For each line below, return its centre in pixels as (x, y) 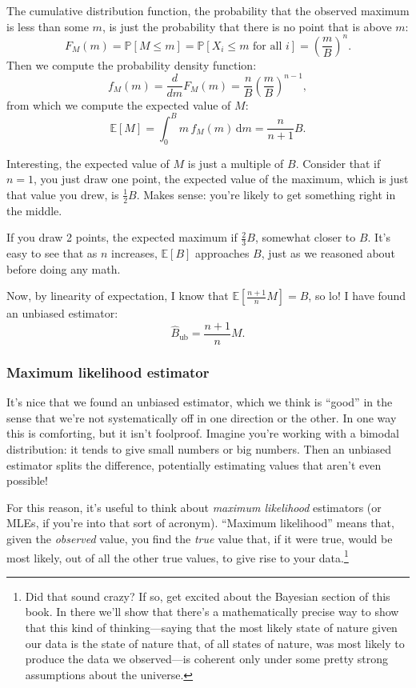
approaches (222, 253)
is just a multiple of (236, 163)
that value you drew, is (63, 194)
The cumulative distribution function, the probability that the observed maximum (208, 10)
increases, (134, 253)
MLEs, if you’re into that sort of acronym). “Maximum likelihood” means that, (200, 523)
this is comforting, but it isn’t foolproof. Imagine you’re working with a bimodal (203, 433)
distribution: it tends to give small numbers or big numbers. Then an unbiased (199, 448)
